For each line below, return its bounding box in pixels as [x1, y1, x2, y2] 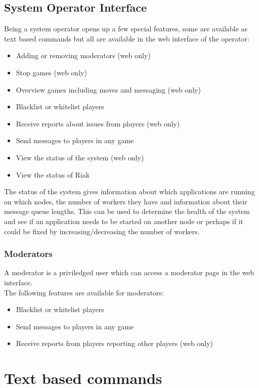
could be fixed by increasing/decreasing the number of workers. [4, 226, 200, 236]
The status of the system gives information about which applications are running [4, 186, 255, 197]
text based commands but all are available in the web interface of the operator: [4, 33, 249, 44]
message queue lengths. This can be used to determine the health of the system [4, 206, 250, 217]
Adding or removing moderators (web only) [16, 50, 151, 61]
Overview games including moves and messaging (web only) [16, 84, 201, 95]
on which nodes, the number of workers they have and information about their [4, 196, 247, 206]
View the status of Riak [16, 169, 90, 180]
